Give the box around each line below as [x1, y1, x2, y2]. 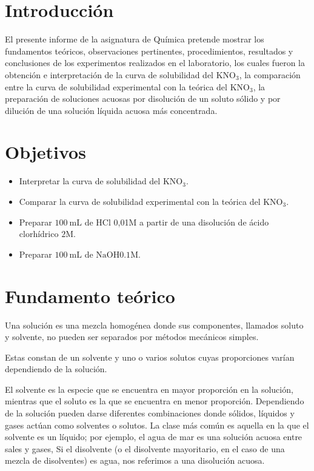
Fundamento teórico [5, 283, 175, 308]
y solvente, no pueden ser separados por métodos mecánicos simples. [5, 330, 259, 343]
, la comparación [239, 68, 301, 81]
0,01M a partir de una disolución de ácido [113, 215, 269, 228]
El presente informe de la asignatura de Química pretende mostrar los [5, 33, 264, 45]
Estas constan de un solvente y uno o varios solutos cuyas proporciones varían [5, 350, 295, 363]
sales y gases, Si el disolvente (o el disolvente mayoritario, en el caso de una [5, 442, 285, 455]
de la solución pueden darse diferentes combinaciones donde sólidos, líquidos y [5, 407, 295, 419]
